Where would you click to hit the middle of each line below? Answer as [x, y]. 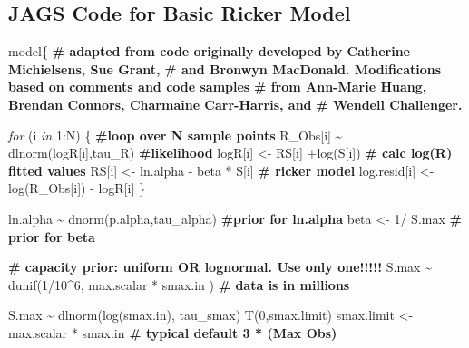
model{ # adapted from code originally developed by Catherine [209, 51]
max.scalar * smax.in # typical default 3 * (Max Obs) [173, 332]
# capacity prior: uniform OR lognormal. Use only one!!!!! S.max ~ [220, 267]
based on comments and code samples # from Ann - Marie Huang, [218, 87]
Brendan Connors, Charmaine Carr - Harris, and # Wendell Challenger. [235, 104]
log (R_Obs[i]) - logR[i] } [77, 188]
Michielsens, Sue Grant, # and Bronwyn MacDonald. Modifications [225, 68]
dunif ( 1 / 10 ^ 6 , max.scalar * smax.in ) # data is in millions [179, 284]
